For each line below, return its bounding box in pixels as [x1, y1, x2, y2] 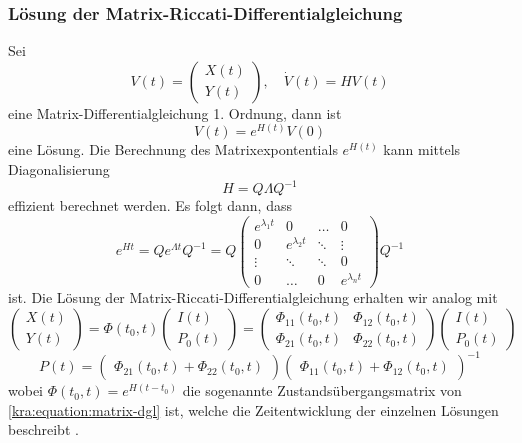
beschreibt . [8, 419, 79, 440]
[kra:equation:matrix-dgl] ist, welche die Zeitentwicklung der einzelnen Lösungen [8, 399, 499, 420]
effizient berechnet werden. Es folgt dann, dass [8, 195, 292, 216]
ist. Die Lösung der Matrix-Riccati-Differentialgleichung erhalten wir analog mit [8, 287, 498, 308]
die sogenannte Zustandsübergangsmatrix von [182, 380, 462, 401]
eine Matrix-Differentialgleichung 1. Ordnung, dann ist [8, 102, 342, 123]
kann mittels [383, 139, 461, 160]
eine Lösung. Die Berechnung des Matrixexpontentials [8, 139, 338, 160]
